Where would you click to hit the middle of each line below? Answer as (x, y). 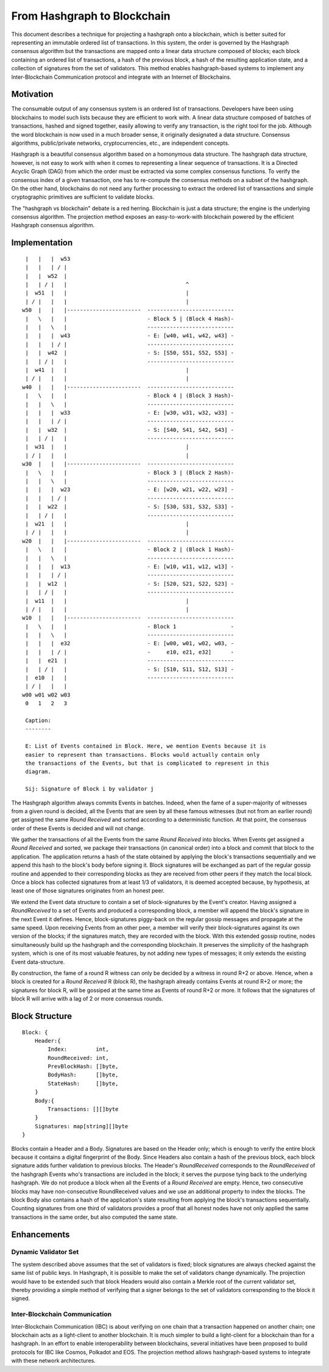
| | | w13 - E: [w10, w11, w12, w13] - (130, 566)
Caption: (38, 720)
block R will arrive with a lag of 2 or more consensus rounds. (87, 999)
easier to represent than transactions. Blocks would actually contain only (143, 755)
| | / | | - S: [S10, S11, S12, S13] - (130, 669)
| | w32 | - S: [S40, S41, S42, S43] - (130, 430)
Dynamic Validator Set (45, 1252)
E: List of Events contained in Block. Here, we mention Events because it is (146, 746)
